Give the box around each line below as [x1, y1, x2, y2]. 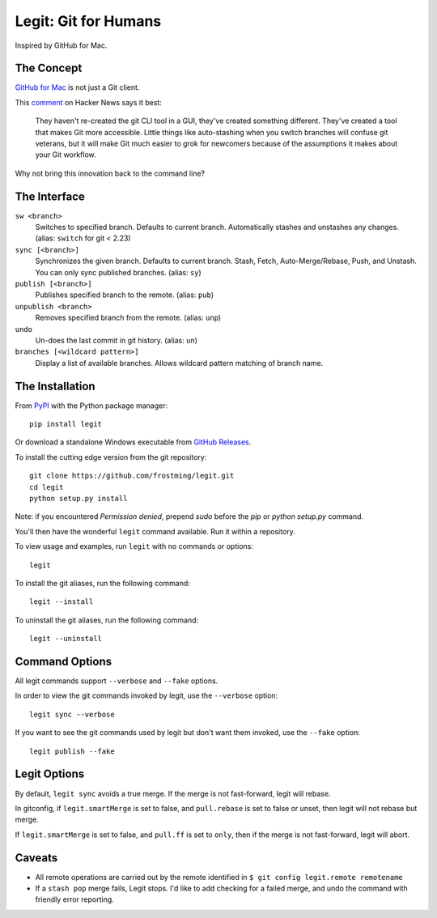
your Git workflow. [35, 150, 96, 159]
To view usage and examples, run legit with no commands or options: [15, 542, 254, 551]
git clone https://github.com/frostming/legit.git [29, 471, 235, 481]
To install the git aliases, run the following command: [15, 578, 190, 588]
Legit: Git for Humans [15, 12, 162, 30]
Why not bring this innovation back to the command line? [15, 168, 206, 178]
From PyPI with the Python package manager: [15, 401, 168, 410]
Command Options [15, 654, 112, 668]
